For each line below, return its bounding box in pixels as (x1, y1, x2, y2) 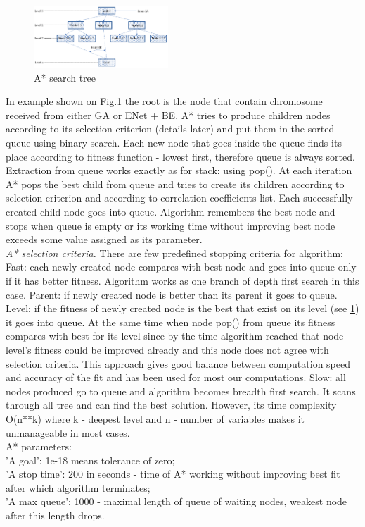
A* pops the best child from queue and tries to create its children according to (6, 176, 345, 191)
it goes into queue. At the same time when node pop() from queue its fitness (6, 314, 335, 329)
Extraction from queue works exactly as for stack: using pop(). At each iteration (6, 163, 352, 178)
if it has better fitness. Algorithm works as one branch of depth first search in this (6, 273, 359, 287)
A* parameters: (6, 439, 72, 454)
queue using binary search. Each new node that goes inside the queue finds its (6, 135, 342, 150)
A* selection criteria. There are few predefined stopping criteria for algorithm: (6, 245, 344, 260)
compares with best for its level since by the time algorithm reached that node (6, 328, 344, 343)
